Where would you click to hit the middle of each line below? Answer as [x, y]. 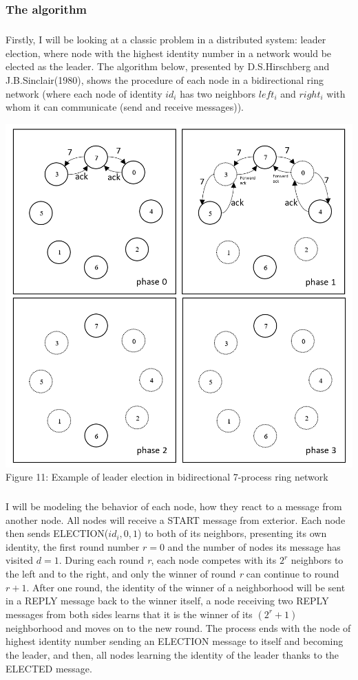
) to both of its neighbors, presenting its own [232, 533]
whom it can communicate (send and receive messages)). [125, 107]
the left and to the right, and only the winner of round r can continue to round [172, 574]
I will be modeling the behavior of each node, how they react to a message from [174, 506]
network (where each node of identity [84, 93]
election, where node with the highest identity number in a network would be [169, 53]
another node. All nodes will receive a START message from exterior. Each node [176, 519]
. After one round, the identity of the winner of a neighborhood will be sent [186, 587]
